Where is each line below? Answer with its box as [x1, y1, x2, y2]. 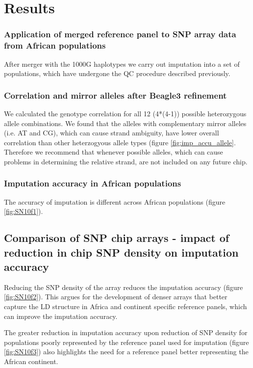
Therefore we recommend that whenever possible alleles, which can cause [4, 147, 223, 157]
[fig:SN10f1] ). [4, 206, 43, 216]
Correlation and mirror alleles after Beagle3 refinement [4, 89, 227, 101]
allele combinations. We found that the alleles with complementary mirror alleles [4, 118, 247, 128]
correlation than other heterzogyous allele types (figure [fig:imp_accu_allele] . [4, 137, 236, 147]
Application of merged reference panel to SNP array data [4, 28, 236, 40]
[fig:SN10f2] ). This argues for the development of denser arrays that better [4, 291, 228, 302]
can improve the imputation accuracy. [4, 311, 118, 321]
